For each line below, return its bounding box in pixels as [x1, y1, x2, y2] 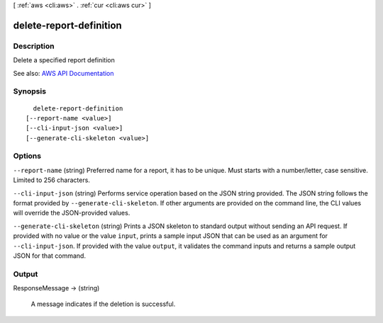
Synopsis [13, 86, 46, 96]
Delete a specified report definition [13, 56, 115, 64]
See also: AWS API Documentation [13, 69, 114, 77]
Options [13, 151, 42, 161]
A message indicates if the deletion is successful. [30, 300, 176, 308]
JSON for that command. [13, 251, 87, 260]
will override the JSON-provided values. [13, 209, 131, 217]
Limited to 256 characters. [13, 176, 90, 184]
